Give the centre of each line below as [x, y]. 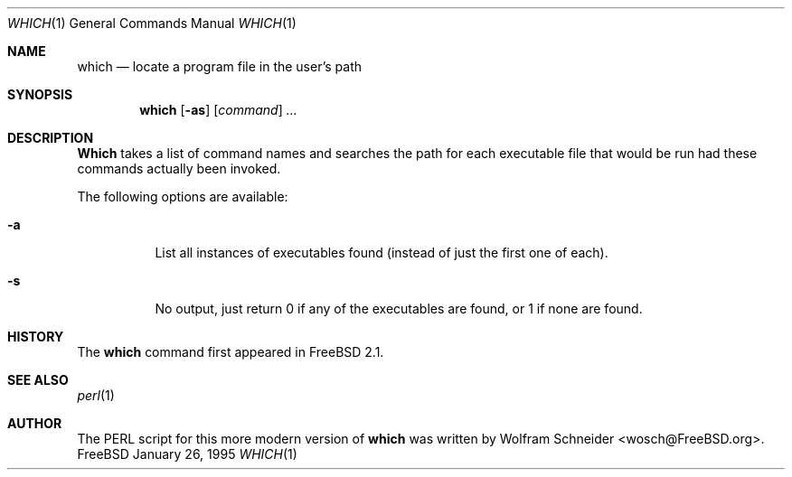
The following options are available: [183, 196]
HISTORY [36, 337]
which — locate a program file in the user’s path [219, 66]
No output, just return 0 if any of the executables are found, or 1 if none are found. [399, 309]
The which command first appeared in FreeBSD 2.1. [231, 352]
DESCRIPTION [51, 138]
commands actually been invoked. [179, 168]
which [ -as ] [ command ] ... [218, 110]
